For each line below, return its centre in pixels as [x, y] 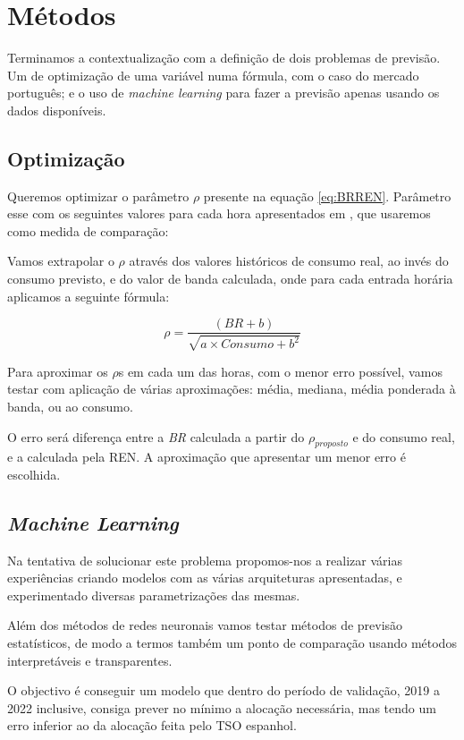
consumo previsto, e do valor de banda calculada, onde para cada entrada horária [230, 279]
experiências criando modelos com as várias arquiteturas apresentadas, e [205, 578]
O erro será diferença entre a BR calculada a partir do [156, 436]
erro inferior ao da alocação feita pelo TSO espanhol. [152, 725]
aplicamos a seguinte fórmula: [89, 296]
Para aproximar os [58, 371]
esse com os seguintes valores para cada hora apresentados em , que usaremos [219, 213]
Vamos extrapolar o [61, 261]
